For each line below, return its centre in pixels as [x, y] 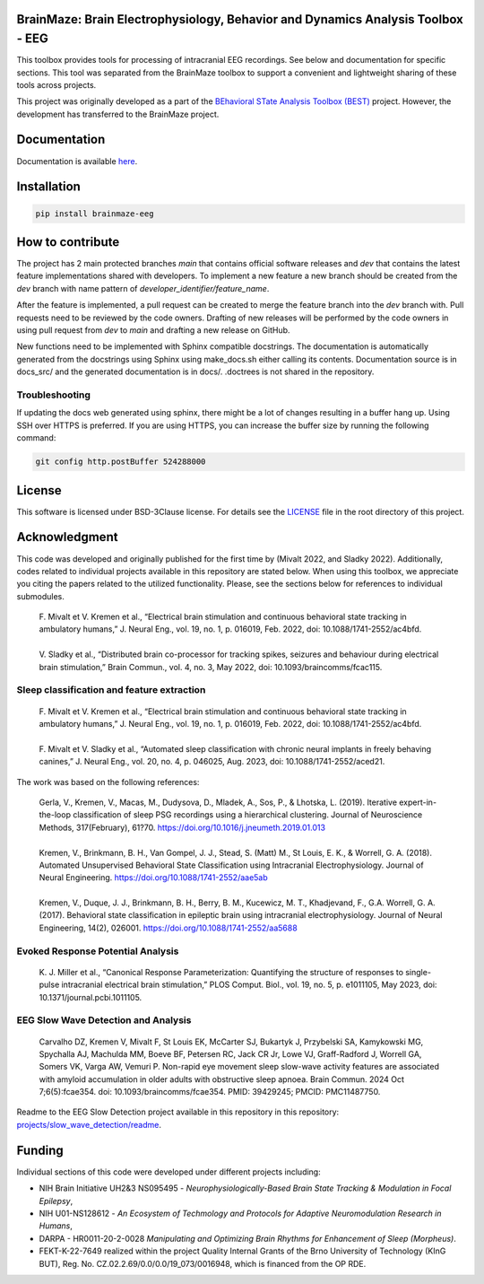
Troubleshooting [54, 395]
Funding [40, 1150]
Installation [48, 187]
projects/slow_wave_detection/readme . [89, 1124]
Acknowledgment [67, 537]
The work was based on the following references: [108, 782]
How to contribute [68, 242]
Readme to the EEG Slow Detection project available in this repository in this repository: [178, 1112]
